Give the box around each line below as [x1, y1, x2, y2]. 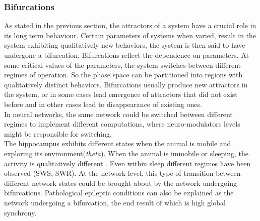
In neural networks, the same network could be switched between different [4, 108, 233, 119]
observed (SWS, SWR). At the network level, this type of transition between [4, 168, 241, 178]
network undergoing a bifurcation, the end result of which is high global [4, 197, 226, 207]
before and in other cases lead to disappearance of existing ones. [4, 98, 202, 109]
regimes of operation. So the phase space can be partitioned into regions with [4, 69, 243, 80]
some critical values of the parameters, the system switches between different [4, 59, 241, 70]
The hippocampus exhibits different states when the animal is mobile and [4, 138, 231, 149]
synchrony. [4, 207, 37, 217]
